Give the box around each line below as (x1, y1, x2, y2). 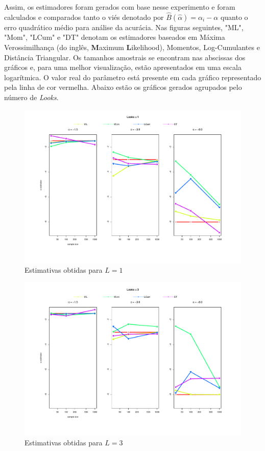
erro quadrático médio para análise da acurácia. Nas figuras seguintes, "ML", (4, 21, 244, 32)
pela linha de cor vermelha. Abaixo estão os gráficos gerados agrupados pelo (4, 82, 242, 92)
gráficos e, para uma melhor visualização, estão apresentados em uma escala (4, 62, 242, 73)
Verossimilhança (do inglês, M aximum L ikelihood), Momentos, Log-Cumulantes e (4, 42, 260, 52)
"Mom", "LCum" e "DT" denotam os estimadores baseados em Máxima (4, 32, 225, 42)
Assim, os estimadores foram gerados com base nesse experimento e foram (4, 2, 235, 12)
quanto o (220, 11, 248, 22)
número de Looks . (4, 91, 59, 102)
